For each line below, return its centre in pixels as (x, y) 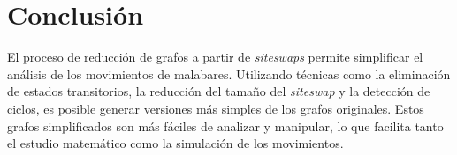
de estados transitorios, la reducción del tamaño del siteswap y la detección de (219, 91)
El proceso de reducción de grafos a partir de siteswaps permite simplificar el (215, 57)
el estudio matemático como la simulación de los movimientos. (175, 143)
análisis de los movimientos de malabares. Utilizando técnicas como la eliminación (229, 74)
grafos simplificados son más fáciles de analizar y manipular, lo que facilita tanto (225, 125)
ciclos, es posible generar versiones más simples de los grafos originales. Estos (216, 108)
